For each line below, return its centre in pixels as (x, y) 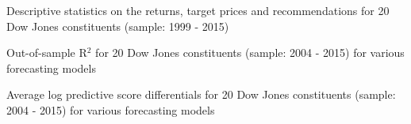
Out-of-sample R (47, 53)
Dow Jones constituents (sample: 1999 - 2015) (118, 26)
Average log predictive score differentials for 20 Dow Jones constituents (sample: (201, 94)
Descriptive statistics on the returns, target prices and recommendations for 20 (198, 10)
